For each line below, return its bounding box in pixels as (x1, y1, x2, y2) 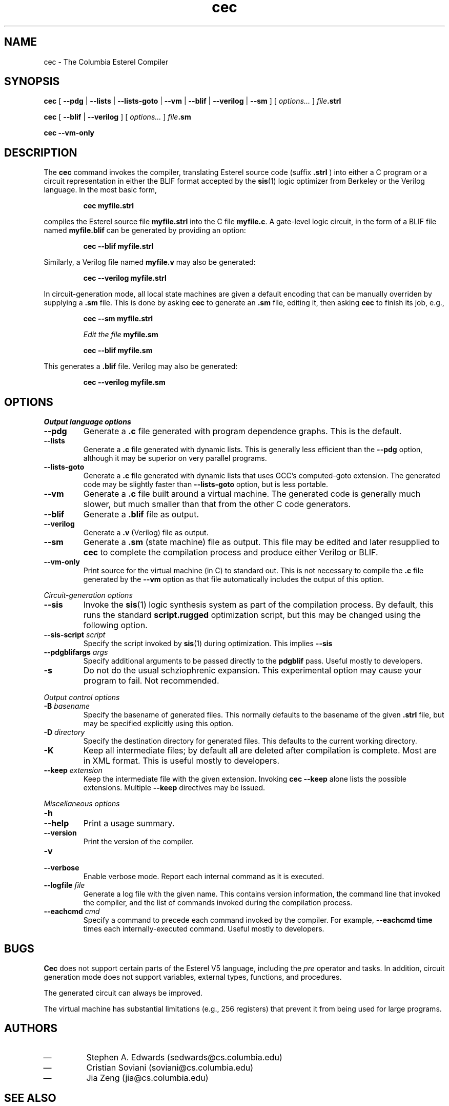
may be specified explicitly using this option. (83, 719, 234, 728)
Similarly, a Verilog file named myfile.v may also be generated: (44, 258, 256, 267)
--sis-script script (44, 630, 106, 639)
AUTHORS (4, 1022, 58, 1035)
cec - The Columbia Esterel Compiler (44, 57, 169, 66)
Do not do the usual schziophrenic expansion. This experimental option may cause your (83, 665, 422, 676)
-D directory (44, 728, 85, 737)
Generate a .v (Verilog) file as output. (83, 528, 209, 537)
